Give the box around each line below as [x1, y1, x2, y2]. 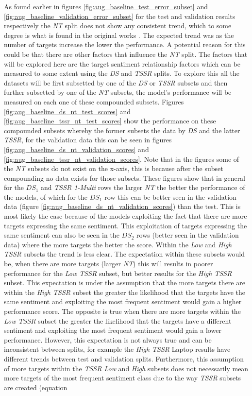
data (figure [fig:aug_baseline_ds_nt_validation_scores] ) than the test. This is [4, 201, 241, 211]
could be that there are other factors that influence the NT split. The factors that [4, 49, 248, 59]
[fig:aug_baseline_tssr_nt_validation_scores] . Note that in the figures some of [4, 154, 239, 164]
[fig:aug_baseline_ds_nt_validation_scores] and [4, 144, 149, 154]
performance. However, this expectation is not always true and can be [4, 334, 212, 344]
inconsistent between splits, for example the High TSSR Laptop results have [4, 344, 231, 354]
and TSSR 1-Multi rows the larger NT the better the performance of [41, 182, 245, 192]
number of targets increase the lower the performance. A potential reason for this [4, 39, 246, 50]
